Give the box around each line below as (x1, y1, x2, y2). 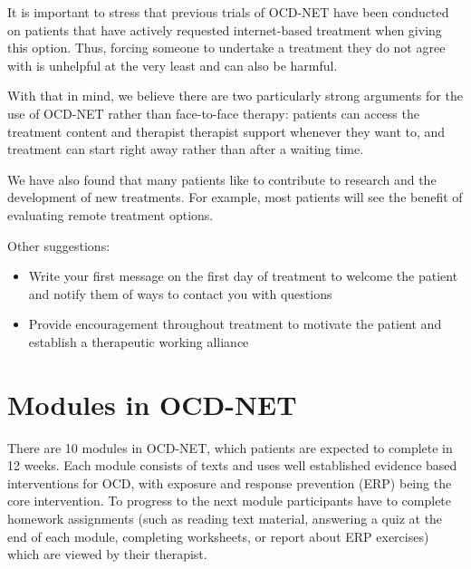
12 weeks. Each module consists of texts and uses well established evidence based (7, 456, 457, 475)
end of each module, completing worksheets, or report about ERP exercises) (7, 526, 429, 545)
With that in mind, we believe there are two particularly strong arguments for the (7, 86, 463, 105)
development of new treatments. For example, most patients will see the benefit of (7, 188, 463, 207)
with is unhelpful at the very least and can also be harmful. (7, 55, 338, 74)
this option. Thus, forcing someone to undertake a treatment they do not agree (7, 38, 446, 57)
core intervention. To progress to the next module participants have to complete (7, 491, 452, 510)
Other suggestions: (7, 236, 111, 255)
